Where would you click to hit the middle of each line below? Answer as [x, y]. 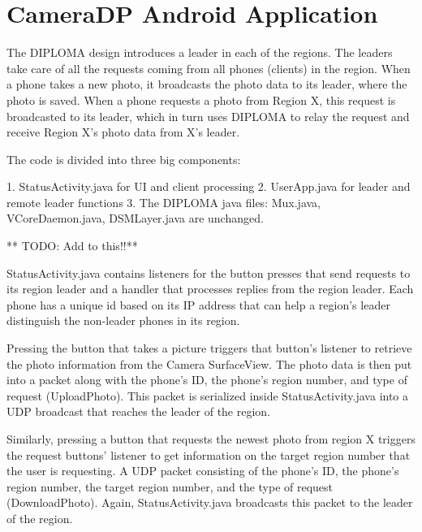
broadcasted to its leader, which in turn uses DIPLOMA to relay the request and [208, 116]
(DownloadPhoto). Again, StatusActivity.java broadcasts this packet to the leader [210, 502]
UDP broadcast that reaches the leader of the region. [139, 411]
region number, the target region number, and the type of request [170, 486]
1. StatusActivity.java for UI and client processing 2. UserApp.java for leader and [209, 186]
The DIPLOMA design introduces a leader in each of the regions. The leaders [200, 52]
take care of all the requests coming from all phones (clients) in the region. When [209, 68]
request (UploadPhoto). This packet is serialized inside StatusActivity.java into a [208, 395]
